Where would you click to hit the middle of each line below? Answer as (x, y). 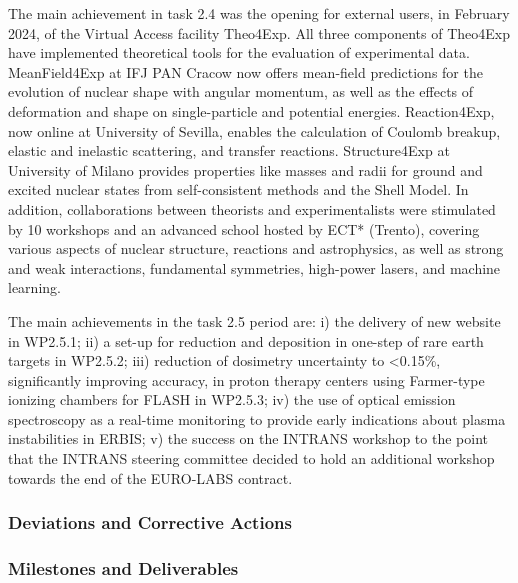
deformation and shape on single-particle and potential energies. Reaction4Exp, (251, 110)
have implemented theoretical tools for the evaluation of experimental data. (239, 52)
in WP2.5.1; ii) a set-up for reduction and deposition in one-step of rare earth (246, 340)
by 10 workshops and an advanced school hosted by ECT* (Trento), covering (244, 228)
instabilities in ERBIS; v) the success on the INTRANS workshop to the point (248, 438)
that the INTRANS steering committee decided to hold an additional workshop (251, 458)
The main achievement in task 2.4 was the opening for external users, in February (259, 13)
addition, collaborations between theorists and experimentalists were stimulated (252, 208)
